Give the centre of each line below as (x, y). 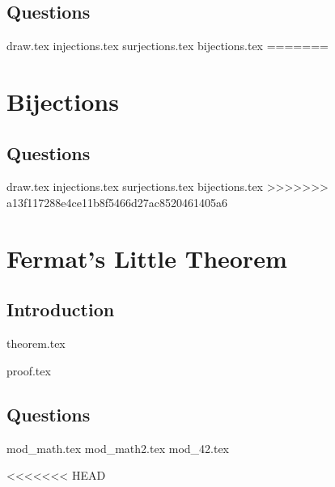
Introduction (61, 309)
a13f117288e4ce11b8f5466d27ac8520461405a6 (117, 202)
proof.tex (29, 370)
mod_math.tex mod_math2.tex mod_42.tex (118, 448)
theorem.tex (36, 343)
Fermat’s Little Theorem (147, 258)
